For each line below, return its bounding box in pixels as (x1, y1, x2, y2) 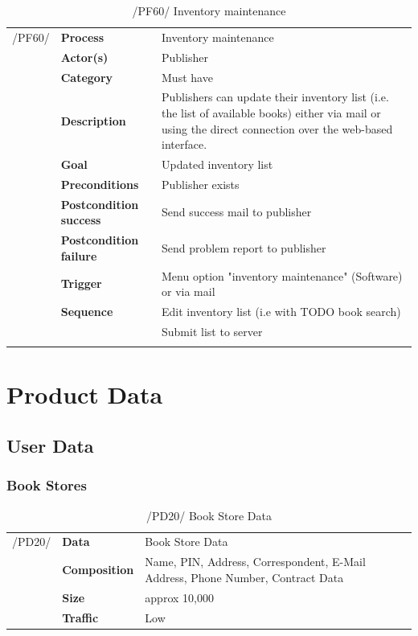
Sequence (60, 303, 113, 319)
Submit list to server (162, 322, 263, 339)
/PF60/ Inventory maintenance (132, 2, 286, 18)
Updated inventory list (162, 156, 273, 172)
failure (60, 247, 97, 264)
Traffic (62, 609, 99, 626)
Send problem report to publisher (162, 239, 326, 256)
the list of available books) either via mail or (162, 104, 381, 121)
